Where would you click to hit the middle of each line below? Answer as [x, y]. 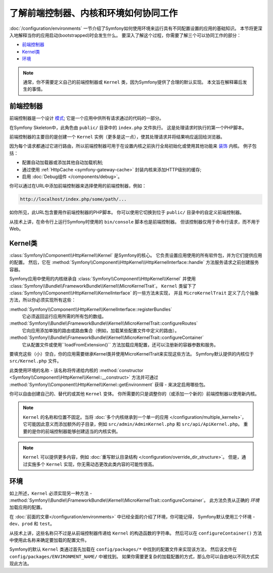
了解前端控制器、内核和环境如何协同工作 [94, 13]
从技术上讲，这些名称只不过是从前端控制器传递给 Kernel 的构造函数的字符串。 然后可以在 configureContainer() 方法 [136, 533]
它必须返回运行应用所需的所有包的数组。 [64, 317]
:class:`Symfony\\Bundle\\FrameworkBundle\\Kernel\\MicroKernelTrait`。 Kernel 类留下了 [103, 286]
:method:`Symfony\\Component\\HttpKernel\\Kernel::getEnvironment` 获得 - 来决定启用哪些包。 [109, 384]
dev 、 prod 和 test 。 [32, 524]
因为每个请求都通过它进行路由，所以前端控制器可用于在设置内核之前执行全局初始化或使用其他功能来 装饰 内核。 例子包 [133, 146]
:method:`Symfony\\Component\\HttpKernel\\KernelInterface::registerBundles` [91, 309]
